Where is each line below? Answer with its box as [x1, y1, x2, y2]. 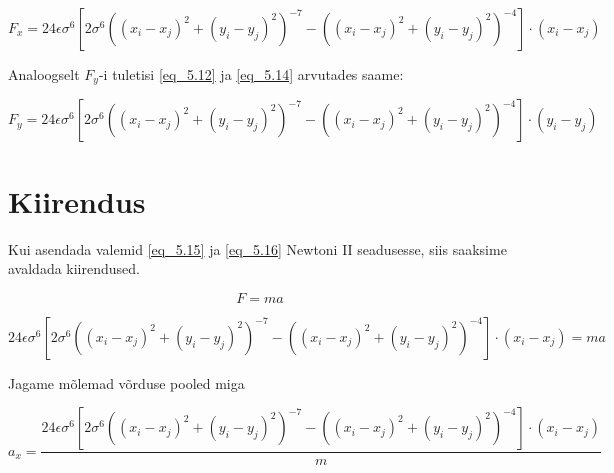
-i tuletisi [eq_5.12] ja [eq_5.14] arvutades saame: [98, 64, 404, 84]
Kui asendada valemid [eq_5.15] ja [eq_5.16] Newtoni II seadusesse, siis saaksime [8, 238, 507, 259]
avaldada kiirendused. [8, 258, 140, 279]
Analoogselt [8, 64, 80, 84]
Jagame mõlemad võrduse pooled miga [8, 372, 245, 393]
